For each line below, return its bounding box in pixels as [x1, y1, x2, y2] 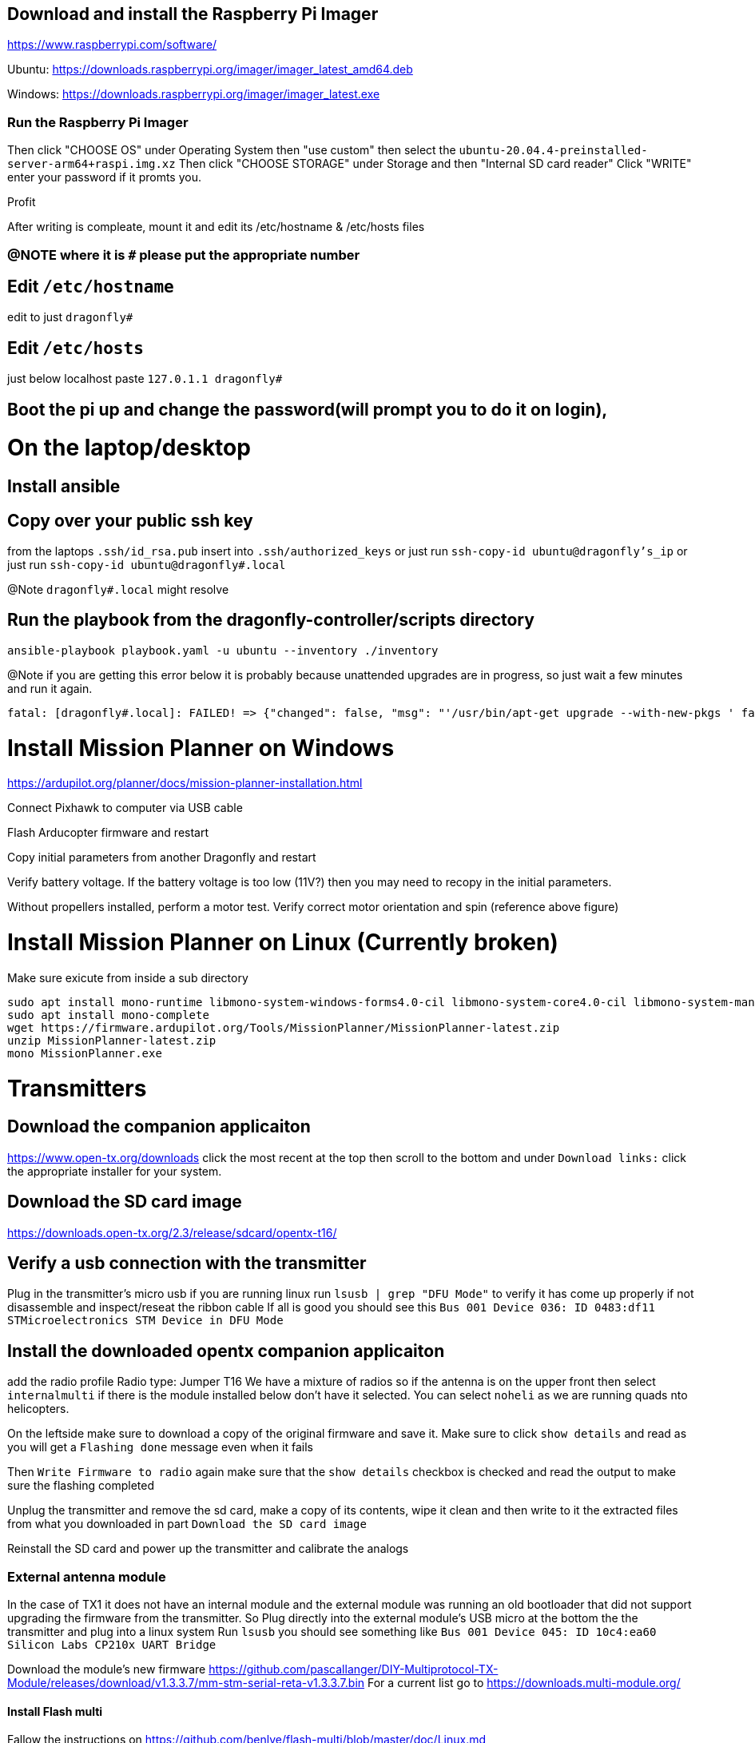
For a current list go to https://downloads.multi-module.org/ [368, 1676, 681, 1690]
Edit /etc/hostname [7, 276, 174, 296]
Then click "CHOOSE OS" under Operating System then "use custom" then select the [7, 143, 456, 157]
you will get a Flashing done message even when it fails [7, 1440, 313, 1454]
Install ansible [7, 476, 121, 497]
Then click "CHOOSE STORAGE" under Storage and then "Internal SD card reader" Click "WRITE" [178, 157, 692, 171]
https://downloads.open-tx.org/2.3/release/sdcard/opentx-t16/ [7, 1225, 337, 1240]
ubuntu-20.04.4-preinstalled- [459, 144, 648, 157]
